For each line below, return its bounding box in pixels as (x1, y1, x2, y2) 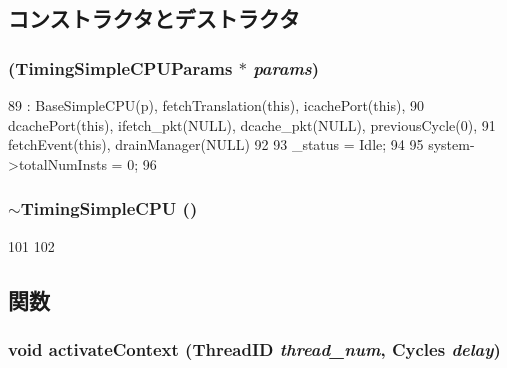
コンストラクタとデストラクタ (8, 3, 300, 34)
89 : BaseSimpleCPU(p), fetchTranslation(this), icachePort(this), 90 (8, 95, 424, 115)
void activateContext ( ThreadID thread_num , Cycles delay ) (8, 336, 501, 361)
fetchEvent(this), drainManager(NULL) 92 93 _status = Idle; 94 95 (8, 134, 424, 155)
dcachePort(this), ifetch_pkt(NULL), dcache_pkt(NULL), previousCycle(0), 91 (8, 114, 496, 135)
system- (428, 134, 475, 155)
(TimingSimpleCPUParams (8, 55, 233, 80)
